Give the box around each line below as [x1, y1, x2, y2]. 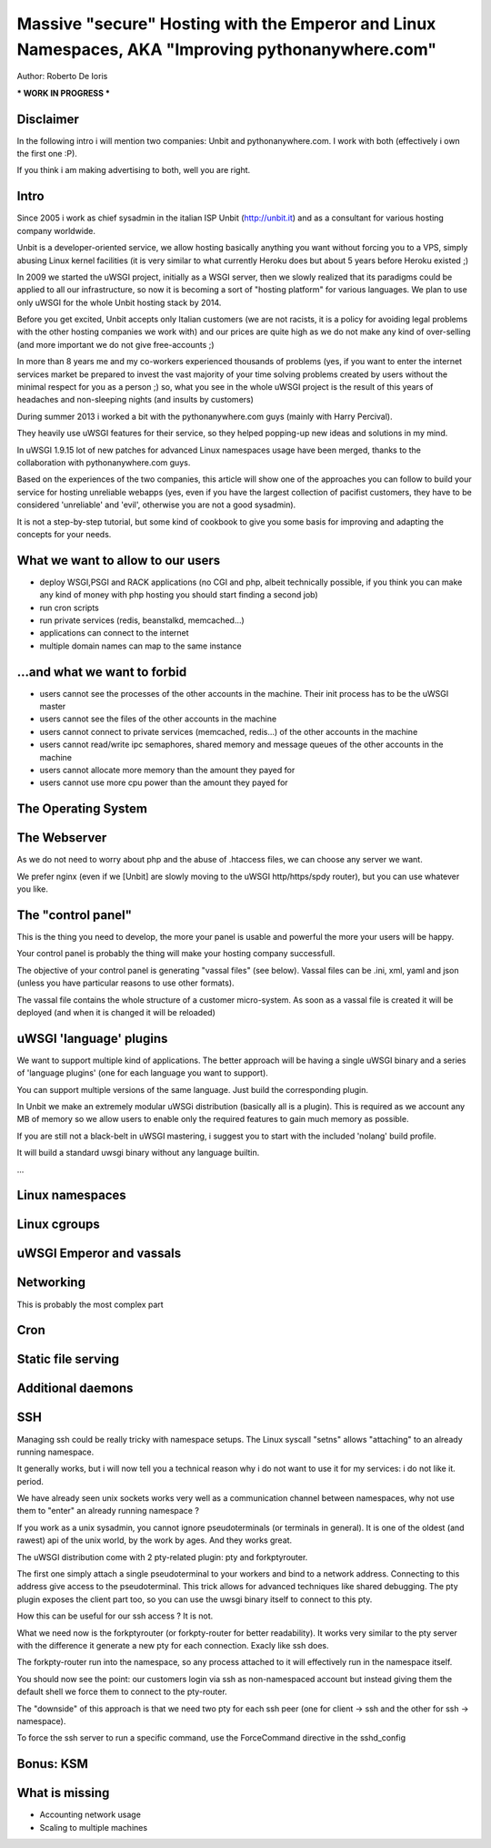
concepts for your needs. [16, 528, 112, 539]
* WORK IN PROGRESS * [16, 87, 111, 98]
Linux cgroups [16, 1217, 100, 1232]
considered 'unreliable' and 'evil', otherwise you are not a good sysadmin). [16, 499, 296, 510]
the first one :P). [16, 148, 77, 159]
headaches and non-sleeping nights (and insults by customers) [16, 394, 255, 405]
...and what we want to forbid [16, 664, 187, 679]
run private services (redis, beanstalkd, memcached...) [39, 615, 245, 626]
